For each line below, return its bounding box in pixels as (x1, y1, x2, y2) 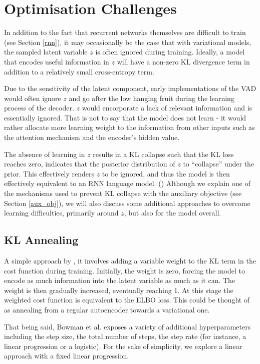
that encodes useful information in (4, 56, 109, 66)
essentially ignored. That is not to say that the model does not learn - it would (4, 112, 246, 122)
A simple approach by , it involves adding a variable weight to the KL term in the (4, 255, 256, 266)
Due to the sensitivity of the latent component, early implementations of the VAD (4, 83, 256, 93)
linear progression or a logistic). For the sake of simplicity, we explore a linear (4, 340, 242, 351)
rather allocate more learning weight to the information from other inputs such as (4, 122, 255, 132)
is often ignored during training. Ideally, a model (95, 46, 245, 57)
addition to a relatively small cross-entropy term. (4, 66, 154, 76)
